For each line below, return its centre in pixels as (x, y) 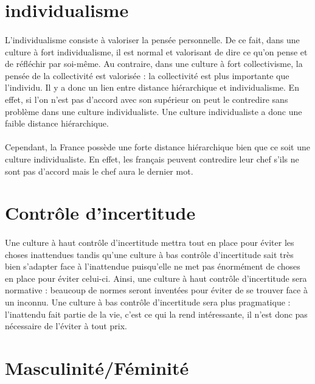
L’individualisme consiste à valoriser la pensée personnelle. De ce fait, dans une (152, 39)
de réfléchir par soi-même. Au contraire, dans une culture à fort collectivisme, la (154, 64)
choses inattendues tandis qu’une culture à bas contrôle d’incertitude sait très (149, 254)
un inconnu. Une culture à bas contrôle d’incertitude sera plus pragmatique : (148, 302)
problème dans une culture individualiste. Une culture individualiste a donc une (154, 111)
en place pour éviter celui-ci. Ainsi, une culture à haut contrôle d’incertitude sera (156, 278)
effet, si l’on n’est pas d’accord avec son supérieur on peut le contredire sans (147, 99)
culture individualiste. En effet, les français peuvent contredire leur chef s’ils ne (152, 159)
